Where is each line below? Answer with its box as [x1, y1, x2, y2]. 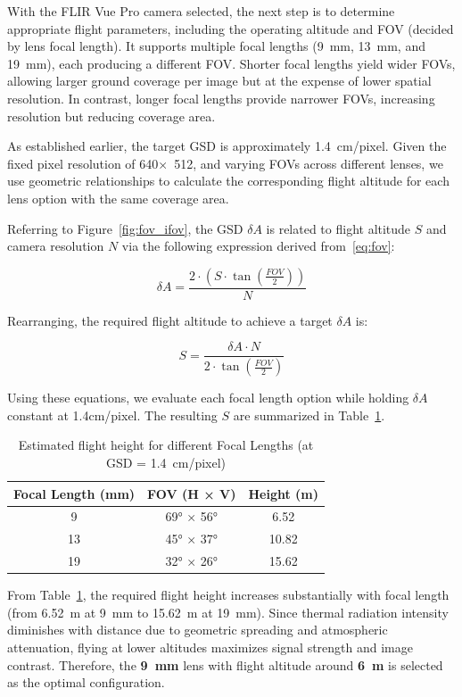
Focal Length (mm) [13, 484, 136, 502]
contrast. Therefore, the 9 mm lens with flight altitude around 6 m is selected [7, 655, 443, 674]
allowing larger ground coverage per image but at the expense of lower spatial [7, 71, 432, 90]
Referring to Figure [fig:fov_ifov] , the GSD [7, 219, 243, 237]
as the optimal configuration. [7, 673, 165, 692]
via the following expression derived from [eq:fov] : [121, 236, 395, 255]
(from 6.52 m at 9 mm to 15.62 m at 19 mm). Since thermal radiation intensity [7, 602, 449, 621]
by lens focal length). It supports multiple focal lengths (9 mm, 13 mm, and [7, 37, 425, 55]
